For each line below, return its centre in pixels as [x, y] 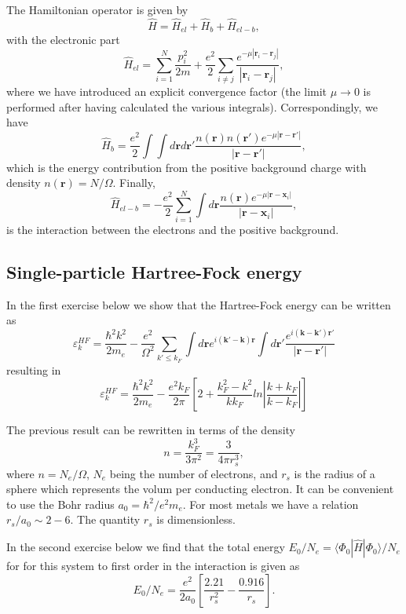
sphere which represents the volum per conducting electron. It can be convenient [200, 489]
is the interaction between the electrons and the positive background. [173, 229]
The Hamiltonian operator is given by [97, 9]
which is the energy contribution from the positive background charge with [187, 167]
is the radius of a [335, 473]
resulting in [34, 369]
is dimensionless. [196, 519]
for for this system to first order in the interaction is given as [153, 566]
